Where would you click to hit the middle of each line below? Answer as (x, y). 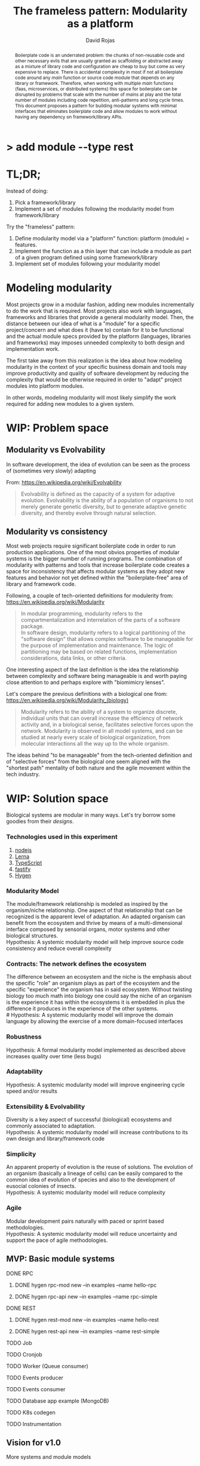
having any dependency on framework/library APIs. (69, 117)
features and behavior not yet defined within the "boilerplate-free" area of (97, 578)
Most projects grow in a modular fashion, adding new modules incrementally (100, 304)
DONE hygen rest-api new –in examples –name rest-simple (87, 1331)
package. (32, 627)
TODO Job (19, 1343)
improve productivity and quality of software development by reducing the (98, 373)
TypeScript (28, 863)
